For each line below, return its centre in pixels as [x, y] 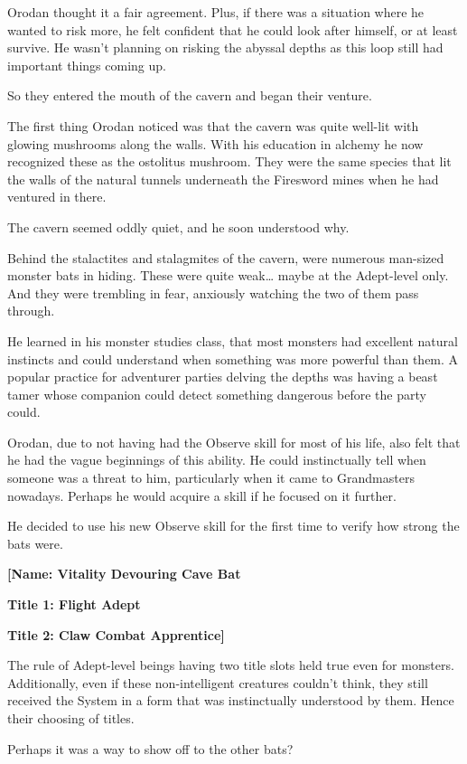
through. [31, 311]
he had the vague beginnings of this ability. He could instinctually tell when [217, 460]
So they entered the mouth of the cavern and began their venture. [190, 95]
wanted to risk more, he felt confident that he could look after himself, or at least [233, 29]
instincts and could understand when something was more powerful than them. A [233, 358]
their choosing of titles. [71, 718]
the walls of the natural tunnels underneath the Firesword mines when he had [223, 179]
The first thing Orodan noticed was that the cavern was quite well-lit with [213, 125]
